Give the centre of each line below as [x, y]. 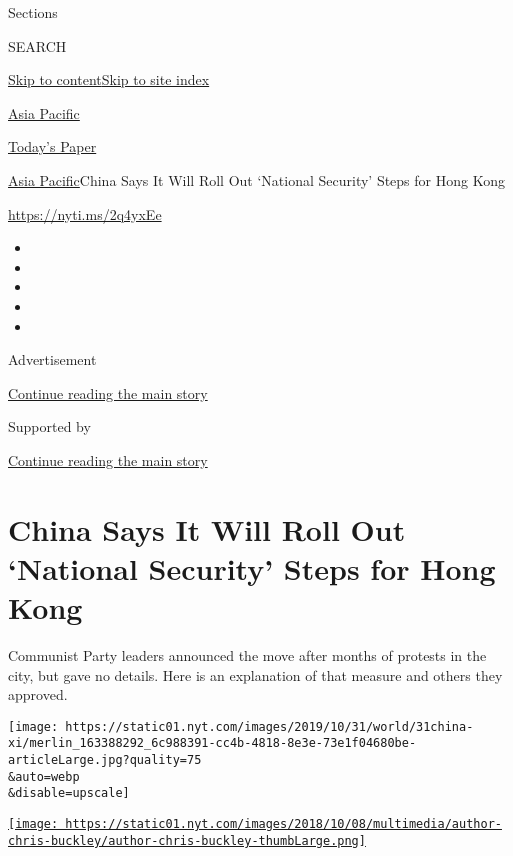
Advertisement [52, 359]
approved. [38, 694]
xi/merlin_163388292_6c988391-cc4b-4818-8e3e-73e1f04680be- [212, 743]
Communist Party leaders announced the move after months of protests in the [247, 655]
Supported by [49, 426]
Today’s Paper [52, 146]
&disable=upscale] [69, 793]
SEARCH [37, 45]
